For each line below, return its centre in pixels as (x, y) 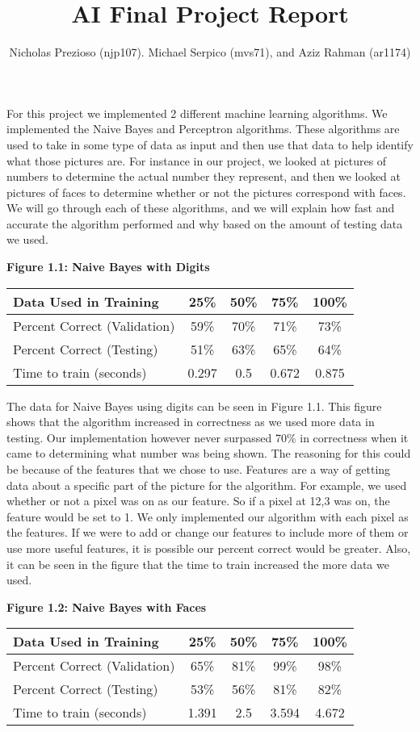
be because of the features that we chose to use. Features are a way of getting (199, 469)
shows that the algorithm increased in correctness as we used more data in (191, 422)
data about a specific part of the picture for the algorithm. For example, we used (207, 485)
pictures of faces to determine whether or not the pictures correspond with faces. (206, 192)
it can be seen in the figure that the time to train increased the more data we (198, 564)
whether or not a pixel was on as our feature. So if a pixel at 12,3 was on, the (198, 501)
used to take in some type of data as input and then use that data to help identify (210, 144)
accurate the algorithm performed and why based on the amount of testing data (205, 223)
